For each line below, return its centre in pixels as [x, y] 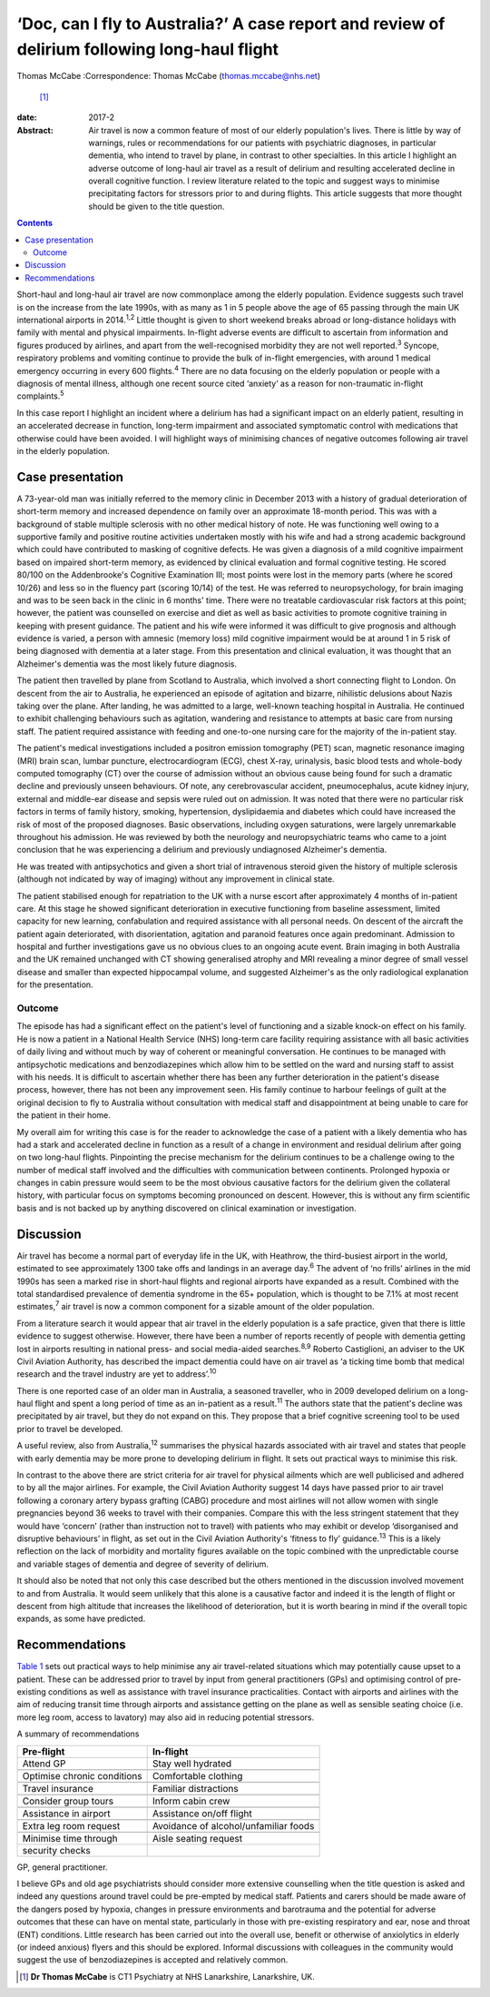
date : [27, 117]
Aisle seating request [197, 1838]
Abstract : [35, 130]
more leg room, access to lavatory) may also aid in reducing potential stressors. [166, 1717]
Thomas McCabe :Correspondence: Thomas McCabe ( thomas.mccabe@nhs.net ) [169, 76]
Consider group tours [68, 1801]
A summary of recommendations [78, 1734]
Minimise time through [70, 1838]
